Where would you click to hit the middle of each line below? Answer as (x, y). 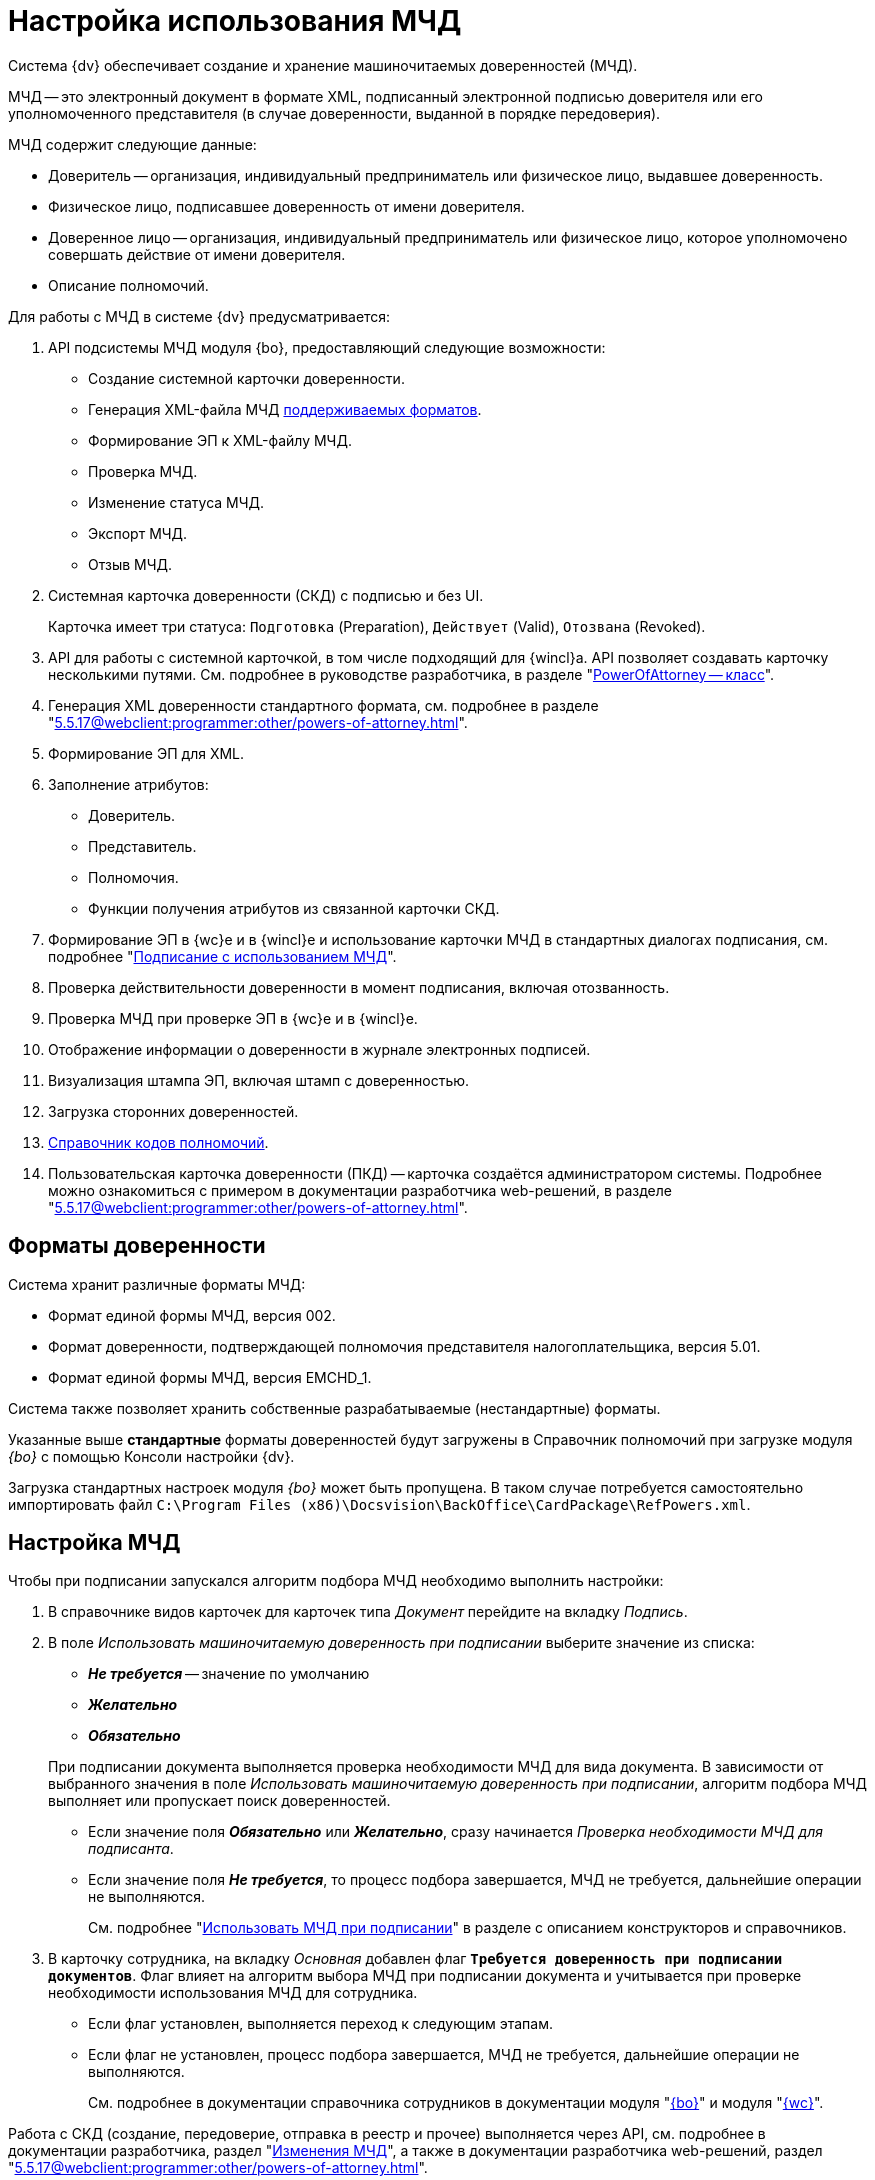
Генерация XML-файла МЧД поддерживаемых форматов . (285, 409)
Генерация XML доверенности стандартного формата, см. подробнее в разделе (323, 705)
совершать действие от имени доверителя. (197, 254)
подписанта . (131, 1849)
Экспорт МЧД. (138, 533)
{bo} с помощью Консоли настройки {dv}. (151, 1456)
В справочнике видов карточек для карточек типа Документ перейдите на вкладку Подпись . (368, 1612)
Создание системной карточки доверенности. (246, 378)
